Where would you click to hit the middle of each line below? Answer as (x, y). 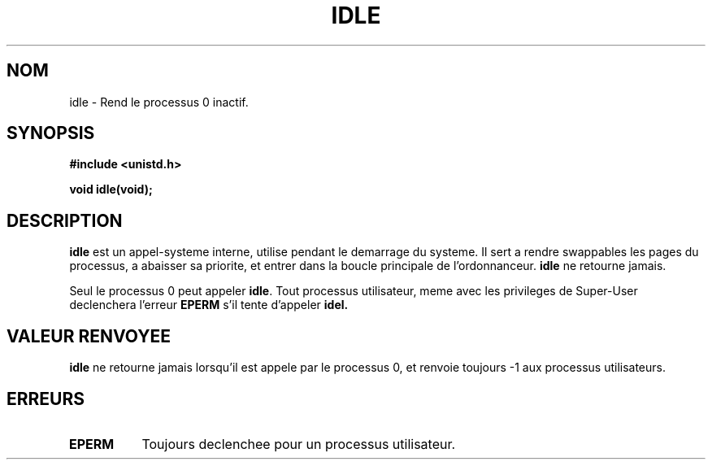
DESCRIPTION (65, 220)
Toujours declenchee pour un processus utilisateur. (299, 444)
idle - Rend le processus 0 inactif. (159, 102)
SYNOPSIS (51, 133)
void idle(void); (111, 189)
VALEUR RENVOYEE (89, 336)
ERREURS (46, 398)
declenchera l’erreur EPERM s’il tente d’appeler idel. (209, 305)
